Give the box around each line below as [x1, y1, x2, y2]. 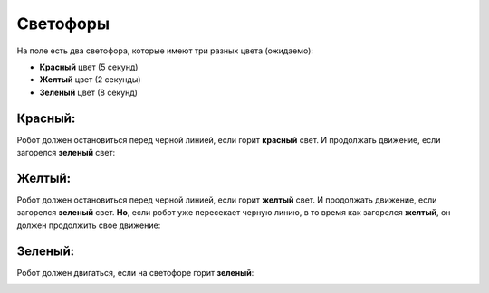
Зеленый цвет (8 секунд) [39, 87, 138, 98]
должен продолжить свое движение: [16, 220, 161, 231]
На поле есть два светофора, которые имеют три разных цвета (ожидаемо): [16, 45, 314, 56]
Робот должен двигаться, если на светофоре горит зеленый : [16, 267, 254, 278]
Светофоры [16, 14, 110, 33]
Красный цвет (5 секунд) [39, 61, 139, 72]
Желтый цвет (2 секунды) [39, 74, 141, 85]
